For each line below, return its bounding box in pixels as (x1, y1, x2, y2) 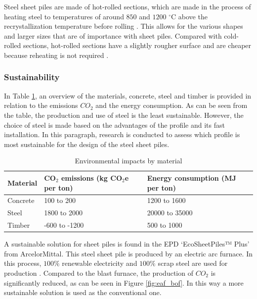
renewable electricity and (62, 258, 137, 268)
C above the (171, 11, 208, 21)
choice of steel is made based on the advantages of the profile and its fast (4, 119, 225, 130)
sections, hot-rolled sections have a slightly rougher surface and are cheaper (23, 40, 252, 50)
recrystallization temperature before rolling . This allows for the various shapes (4, 21, 243, 31)
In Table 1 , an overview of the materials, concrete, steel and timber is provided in (4, 90, 252, 100)
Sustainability (4, 71, 60, 83)
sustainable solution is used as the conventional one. (4, 287, 162, 298)
